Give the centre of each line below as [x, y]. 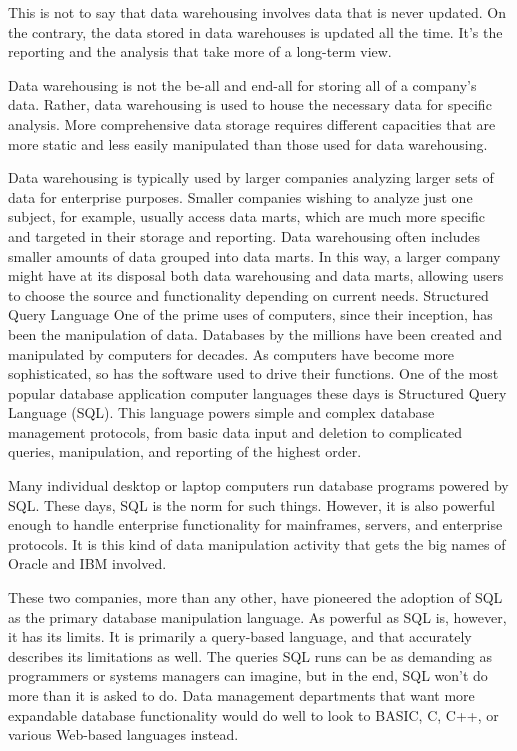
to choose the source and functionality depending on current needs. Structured [248, 294]
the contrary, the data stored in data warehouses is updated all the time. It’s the [255, 31]
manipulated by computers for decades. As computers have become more [231, 353]
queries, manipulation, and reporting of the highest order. [185, 451]
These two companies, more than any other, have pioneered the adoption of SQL [255, 597]
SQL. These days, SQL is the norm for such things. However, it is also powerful [251, 504]
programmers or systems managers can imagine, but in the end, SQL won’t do [248, 675]
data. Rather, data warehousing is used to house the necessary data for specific [250, 104]
